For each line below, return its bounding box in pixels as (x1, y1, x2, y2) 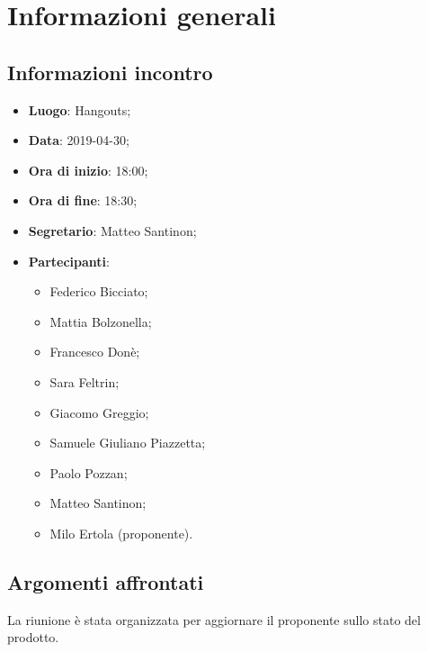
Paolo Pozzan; (49, 463, 128, 482)
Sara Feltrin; (49, 372, 120, 391)
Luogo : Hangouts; (28, 100, 131, 119)
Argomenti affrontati (7, 567, 204, 595)
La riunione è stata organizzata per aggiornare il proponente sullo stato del (7, 610, 421, 629)
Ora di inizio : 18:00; (28, 160, 148, 179)
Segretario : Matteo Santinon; (28, 221, 197, 240)
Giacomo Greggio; (49, 403, 149, 421)
